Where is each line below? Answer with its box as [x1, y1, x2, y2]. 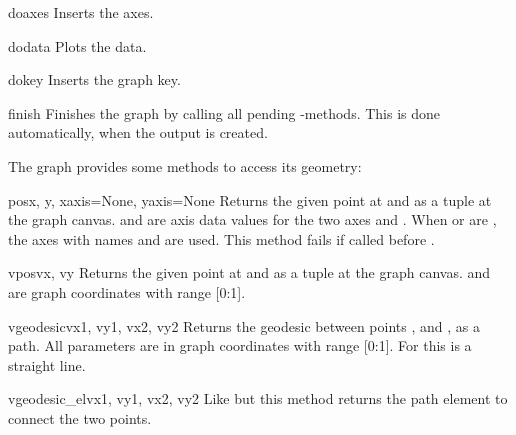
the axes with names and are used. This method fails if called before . [8, 228, 435, 249]
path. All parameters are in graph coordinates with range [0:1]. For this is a [8, 335, 472, 356]
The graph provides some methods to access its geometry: [8, 155, 362, 176]
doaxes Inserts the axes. [8, 2, 154, 22]
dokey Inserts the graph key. [8, 69, 181, 90]
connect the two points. [8, 407, 152, 428]
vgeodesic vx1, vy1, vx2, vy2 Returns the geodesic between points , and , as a [8, 315, 480, 336]
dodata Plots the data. [8, 35, 147, 56]
